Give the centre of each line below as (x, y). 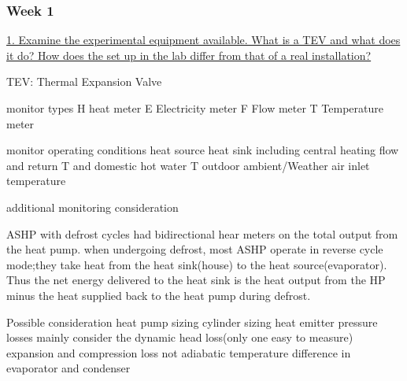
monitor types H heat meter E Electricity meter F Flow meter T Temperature (195, 108)
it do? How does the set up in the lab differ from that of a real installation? (189, 55)
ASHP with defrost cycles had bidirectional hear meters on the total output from (202, 233)
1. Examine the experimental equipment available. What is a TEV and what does (203, 40)
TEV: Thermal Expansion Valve (84, 81)
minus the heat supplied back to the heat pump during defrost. (159, 295)
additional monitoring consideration (92, 207)
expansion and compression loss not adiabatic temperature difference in (179, 352)
